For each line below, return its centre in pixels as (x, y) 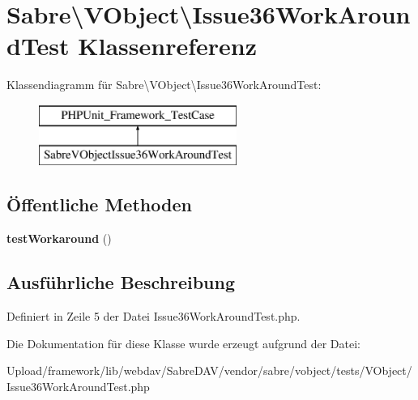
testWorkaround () (59, 238)
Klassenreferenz (168, 46)
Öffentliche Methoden (99, 204)
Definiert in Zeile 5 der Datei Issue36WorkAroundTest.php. (154, 316)
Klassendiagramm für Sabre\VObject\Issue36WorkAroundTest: (164, 85)
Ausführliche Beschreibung (121, 282)
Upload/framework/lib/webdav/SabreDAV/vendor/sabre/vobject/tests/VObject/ (209, 370)
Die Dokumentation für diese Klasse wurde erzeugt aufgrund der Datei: (183, 343)
